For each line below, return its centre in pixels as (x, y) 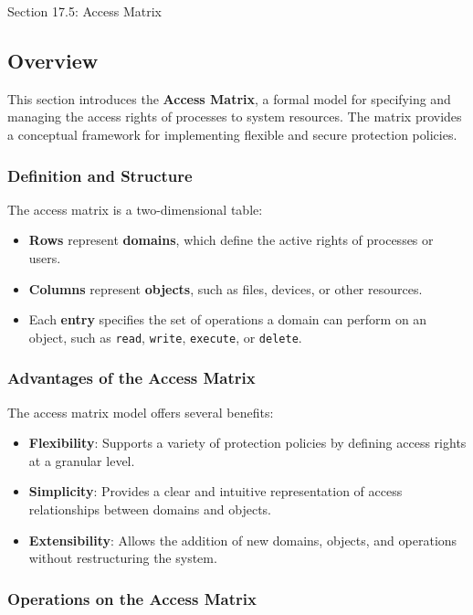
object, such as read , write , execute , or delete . (165, 337)
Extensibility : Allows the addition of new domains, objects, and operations (243, 540)
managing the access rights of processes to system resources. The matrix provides (235, 117)
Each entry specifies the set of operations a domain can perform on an (228, 319)
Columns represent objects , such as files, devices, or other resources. (226, 288)
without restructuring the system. (123, 558)
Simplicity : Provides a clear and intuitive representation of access (215, 491)
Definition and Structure (100, 175)
